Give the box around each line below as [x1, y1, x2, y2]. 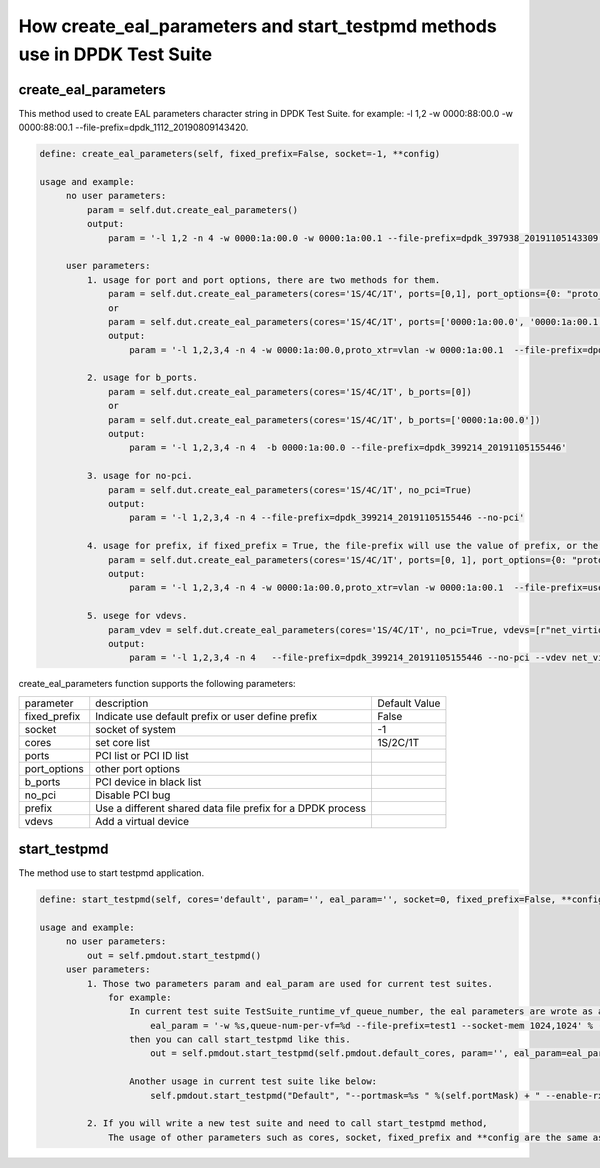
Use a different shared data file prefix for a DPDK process [95, 801, 367, 815]
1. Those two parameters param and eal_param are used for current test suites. [86, 978, 494, 989]
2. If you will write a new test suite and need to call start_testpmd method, [86, 1118, 489, 1129]
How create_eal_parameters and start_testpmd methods [18, 15, 497, 37]
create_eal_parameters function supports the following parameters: [18, 678, 296, 690]
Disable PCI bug [95, 788, 171, 802]
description [95, 696, 149, 710]
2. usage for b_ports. [86, 372, 199, 384]
